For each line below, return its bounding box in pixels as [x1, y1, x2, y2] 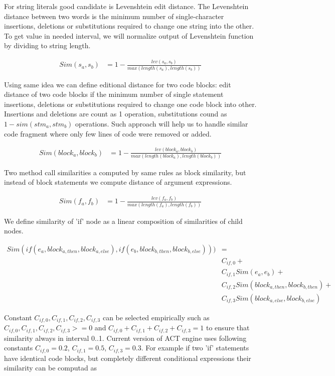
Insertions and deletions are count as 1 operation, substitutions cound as [4, 108, 227, 119]
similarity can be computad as [4, 362, 97, 373]
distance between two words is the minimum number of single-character [4, 11, 224, 21]
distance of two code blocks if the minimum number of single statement [4, 89, 224, 99]
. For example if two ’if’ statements [141, 342, 249, 353]
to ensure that [206, 322, 250, 333]
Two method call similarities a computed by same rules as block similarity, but [4, 167, 246, 177]
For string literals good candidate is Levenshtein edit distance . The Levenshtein [4, 1, 249, 11]
